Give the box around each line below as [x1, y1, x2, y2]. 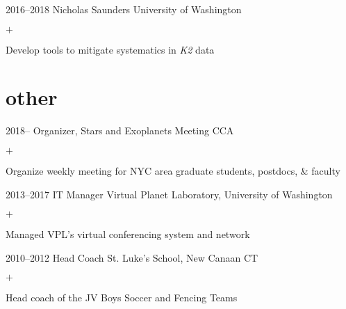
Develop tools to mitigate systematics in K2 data [6, 42, 215, 56]
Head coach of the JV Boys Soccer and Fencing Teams [6, 290, 238, 305]
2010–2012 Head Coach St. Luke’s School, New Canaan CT [6, 250, 258, 264]
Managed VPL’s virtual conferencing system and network [6, 227, 250, 241]
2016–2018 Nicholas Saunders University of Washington [6, 2, 242, 16]
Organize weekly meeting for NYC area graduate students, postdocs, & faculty [6, 163, 340, 177]
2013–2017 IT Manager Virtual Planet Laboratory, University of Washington [6, 187, 333, 201]
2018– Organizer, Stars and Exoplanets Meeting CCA [6, 123, 234, 138]
